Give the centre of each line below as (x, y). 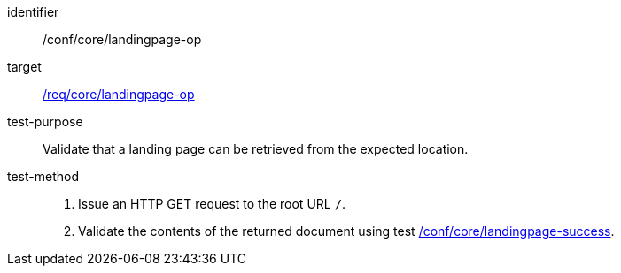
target (24, 67)
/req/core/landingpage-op (119, 94)
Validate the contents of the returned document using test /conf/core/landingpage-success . (346, 231)
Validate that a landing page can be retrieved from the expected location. (256, 149)
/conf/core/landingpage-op (122, 39)
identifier (33, 12)
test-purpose (45, 121)
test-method (43, 176)
